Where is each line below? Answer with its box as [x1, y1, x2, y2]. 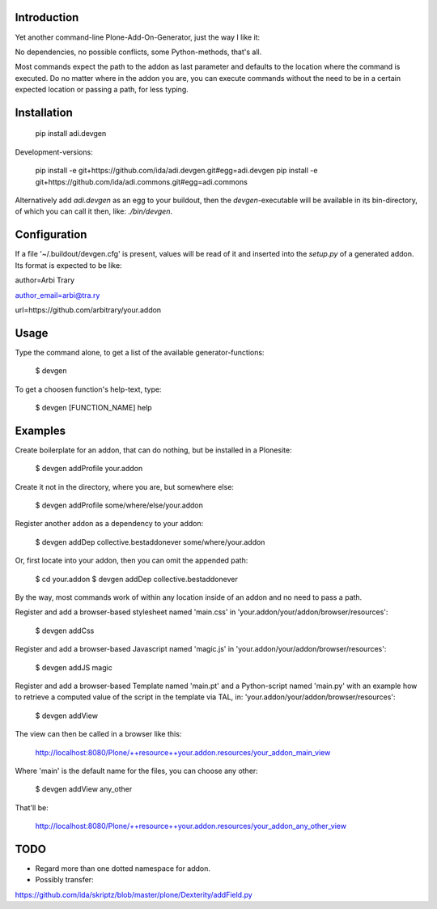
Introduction [15, 11, 79, 24]
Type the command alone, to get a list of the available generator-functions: [15, 347, 265, 357]
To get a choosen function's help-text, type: [15, 384, 162, 394]
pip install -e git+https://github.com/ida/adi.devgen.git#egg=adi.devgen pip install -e [35, 166, 318, 176]
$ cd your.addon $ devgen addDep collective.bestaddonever [35, 574, 238, 584]
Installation [15, 105, 73, 119]
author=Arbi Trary [15, 275, 74, 285]
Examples [15, 423, 66, 437]
